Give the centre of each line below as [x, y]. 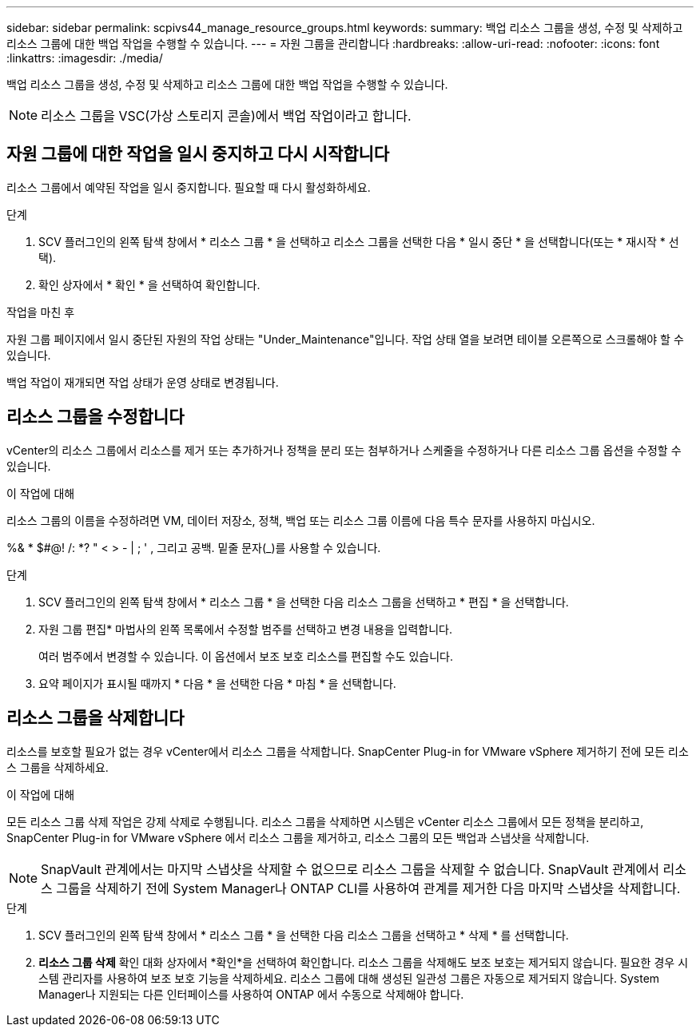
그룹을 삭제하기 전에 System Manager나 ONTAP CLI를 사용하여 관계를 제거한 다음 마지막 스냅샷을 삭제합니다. [368, 888]
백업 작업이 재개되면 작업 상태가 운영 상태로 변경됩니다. [143, 382]
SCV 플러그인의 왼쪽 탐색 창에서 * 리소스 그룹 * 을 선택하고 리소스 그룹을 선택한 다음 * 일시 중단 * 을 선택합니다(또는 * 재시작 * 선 [359, 241]
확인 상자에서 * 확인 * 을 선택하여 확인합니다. [149, 284]
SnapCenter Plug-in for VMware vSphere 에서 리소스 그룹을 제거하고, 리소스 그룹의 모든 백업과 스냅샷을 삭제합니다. [298, 837]
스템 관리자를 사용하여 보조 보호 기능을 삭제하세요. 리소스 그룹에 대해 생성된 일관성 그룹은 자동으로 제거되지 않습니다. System [349, 978]
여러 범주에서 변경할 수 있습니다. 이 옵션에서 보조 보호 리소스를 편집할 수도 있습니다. [246, 656]
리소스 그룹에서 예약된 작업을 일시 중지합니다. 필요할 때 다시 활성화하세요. [189, 187]
